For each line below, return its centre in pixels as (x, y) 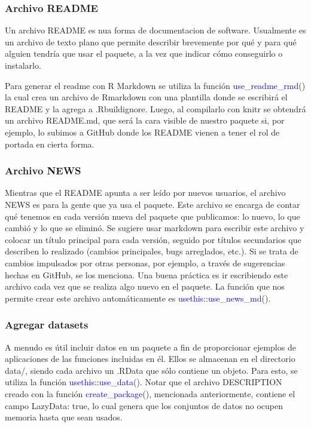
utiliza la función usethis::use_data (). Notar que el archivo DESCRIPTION (144, 382)
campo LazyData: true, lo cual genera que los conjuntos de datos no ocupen (144, 405)
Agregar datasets (47, 325)
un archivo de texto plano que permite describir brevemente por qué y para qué (151, 42)
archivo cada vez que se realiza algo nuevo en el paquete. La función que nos (145, 286)
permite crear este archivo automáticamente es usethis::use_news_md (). (138, 298)
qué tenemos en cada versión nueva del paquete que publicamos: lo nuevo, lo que (153, 216)
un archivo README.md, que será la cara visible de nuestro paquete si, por (145, 120)
